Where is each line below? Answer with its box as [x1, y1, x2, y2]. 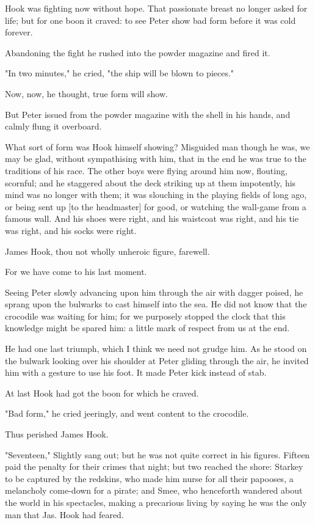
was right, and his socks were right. [5, 224, 137, 236]
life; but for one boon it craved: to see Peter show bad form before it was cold [5, 13, 296, 26]
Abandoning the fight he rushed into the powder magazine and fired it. [5, 46, 270, 59]
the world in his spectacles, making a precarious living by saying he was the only [5, 496, 307, 508]
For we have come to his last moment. [5, 265, 147, 278]
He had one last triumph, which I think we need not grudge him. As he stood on [5, 342, 307, 355]
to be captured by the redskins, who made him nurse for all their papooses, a [5, 472, 294, 485]
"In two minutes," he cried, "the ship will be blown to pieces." [5, 67, 234, 79]
